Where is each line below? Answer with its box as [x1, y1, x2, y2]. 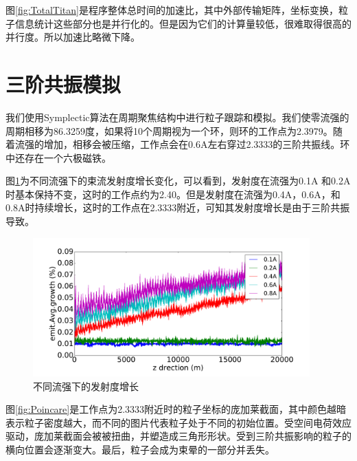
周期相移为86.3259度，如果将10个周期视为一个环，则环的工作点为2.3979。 [5, 123, 333, 138]
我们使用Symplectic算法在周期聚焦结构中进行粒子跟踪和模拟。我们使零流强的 [5, 109, 349, 124]
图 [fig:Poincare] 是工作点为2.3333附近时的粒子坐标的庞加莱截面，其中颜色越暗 [5, 402, 347, 416]
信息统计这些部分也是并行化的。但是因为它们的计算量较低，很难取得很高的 [14, 16, 352, 30]
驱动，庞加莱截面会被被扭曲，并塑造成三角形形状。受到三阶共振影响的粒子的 [5, 429, 352, 443]
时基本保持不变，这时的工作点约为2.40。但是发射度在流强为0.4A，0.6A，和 [5, 186, 341, 201]
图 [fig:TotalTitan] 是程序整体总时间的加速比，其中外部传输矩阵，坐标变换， [5, 3, 338, 17]
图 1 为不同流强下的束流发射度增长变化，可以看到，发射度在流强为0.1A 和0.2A [5, 173, 351, 188]
